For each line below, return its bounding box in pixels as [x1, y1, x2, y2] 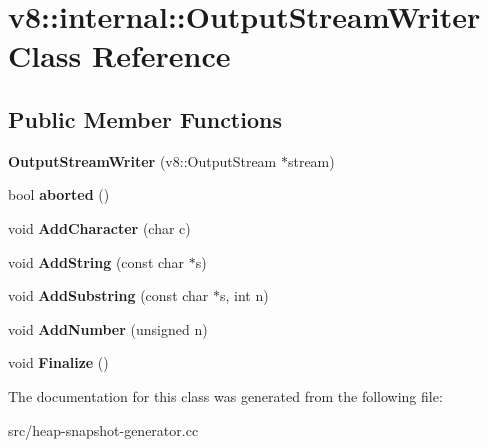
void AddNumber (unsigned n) [8, 318, 208, 339]
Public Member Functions [8, 103, 282, 134]
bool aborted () [8, 184, 110, 205]
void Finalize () [8, 352, 109, 373]
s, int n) [220, 285, 269, 306]
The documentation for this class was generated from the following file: [8, 385, 443, 406]
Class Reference [8, 35, 231, 76]
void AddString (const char [8, 251, 185, 272]
